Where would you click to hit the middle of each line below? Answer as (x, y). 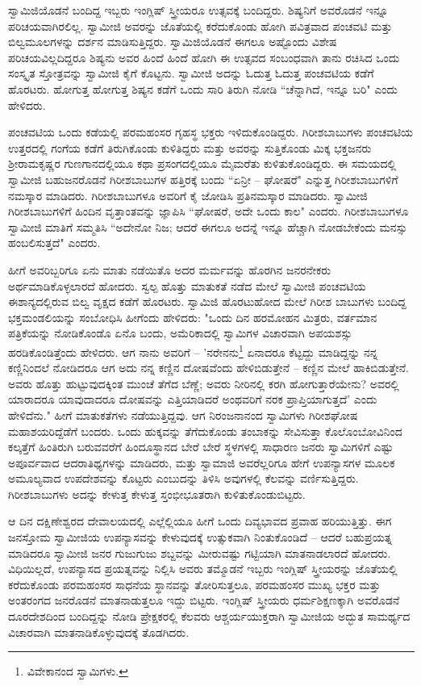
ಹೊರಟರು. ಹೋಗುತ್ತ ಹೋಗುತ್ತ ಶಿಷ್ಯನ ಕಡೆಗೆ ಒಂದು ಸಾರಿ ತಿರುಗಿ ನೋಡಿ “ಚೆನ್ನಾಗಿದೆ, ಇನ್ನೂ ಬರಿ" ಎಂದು (203, 88)
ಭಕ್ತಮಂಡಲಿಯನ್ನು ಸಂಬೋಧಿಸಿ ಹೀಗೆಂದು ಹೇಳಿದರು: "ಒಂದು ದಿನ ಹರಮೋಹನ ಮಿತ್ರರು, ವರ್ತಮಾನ (193, 317)
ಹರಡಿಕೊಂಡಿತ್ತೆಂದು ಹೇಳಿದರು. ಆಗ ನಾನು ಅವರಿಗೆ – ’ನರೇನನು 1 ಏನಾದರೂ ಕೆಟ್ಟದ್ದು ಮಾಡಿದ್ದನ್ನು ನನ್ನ (193, 350)
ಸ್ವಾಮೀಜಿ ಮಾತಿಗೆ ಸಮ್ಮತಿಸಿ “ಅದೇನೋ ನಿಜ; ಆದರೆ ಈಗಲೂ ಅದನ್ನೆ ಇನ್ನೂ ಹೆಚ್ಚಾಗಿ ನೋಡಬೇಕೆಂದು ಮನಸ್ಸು (208, 226)
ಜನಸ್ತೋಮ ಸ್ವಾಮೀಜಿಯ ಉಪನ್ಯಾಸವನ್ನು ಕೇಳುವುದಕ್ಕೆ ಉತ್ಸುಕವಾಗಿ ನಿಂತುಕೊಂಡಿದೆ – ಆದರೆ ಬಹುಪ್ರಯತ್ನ (200, 537)
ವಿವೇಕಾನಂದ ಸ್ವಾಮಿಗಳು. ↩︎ (77, 671)
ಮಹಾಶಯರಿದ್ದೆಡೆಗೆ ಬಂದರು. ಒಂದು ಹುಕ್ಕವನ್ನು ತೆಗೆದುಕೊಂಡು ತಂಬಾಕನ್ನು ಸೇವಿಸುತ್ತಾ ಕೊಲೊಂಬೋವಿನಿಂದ (205, 431)
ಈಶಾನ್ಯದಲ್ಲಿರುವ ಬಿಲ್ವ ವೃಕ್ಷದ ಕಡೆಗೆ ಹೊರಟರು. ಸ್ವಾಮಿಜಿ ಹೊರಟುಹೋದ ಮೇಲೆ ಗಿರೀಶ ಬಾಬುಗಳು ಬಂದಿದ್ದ (207, 301)
